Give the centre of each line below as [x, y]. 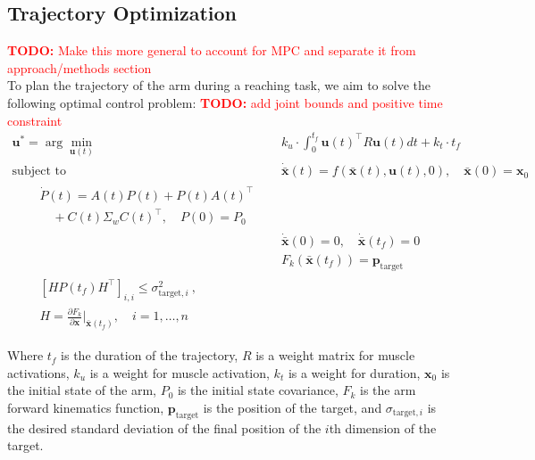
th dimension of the [383, 427]
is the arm [388, 390]
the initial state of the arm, [82, 390]
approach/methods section [79, 67]
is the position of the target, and [293, 408]
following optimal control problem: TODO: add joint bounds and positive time [225, 102]
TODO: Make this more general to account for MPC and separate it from [212, 50]
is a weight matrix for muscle [335, 355]
